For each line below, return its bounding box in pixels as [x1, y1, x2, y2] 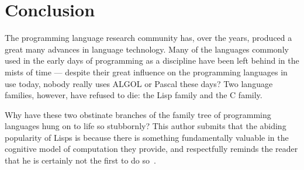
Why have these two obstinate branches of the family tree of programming [5, 108, 271, 120]
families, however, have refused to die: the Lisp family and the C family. [5, 89, 262, 101]
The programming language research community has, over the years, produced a [5, 32, 292, 44]
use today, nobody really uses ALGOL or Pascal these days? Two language [5, 77, 273, 89]
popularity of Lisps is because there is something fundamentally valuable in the [5, 131, 289, 143]
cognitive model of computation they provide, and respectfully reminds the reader [5, 143, 298, 155]
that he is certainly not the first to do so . [5, 154, 156, 166]
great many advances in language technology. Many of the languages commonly [5, 43, 289, 55]
